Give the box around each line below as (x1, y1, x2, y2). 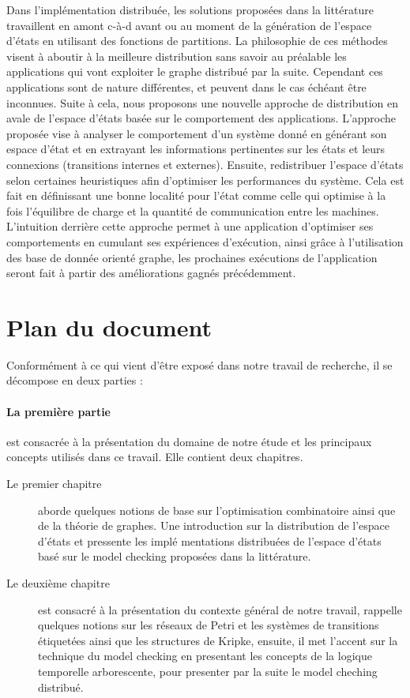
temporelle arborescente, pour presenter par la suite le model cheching (38, 662, 378, 679)
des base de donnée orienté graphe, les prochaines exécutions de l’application (6, 249, 378, 265)
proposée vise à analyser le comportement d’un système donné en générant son (6, 125, 387, 141)
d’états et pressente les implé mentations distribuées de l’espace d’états (38, 532, 382, 549)
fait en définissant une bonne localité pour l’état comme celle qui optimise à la (6, 187, 386, 204)
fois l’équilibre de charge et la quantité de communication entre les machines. (6, 202, 379, 219)
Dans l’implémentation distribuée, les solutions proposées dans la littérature (6, 2, 374, 17)
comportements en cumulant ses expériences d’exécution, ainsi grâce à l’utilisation (6, 233, 404, 250)
